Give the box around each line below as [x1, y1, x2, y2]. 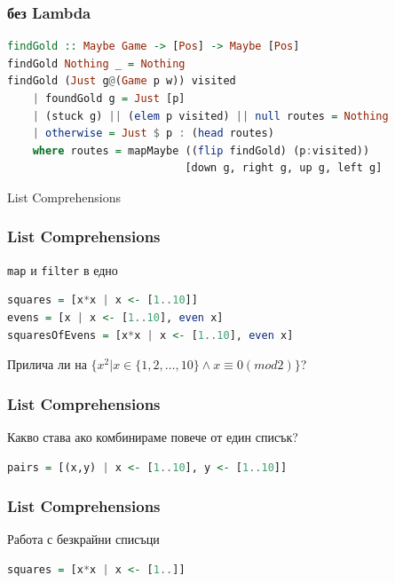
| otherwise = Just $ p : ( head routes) [32, 127, 274, 140]
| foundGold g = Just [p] [32, 92, 186, 105]
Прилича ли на [7, 355, 87, 374]
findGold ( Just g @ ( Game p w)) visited [7, 75, 236, 88]
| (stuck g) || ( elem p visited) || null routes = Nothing [32, 109, 389, 122]
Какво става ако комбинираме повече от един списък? [7, 428, 298, 446]
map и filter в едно [7, 260, 118, 279]
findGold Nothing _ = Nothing [7, 57, 186, 70]
